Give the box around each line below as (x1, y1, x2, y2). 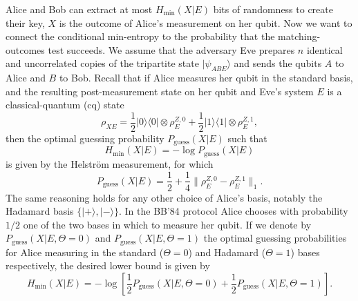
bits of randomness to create (213, 2, 333, 16)
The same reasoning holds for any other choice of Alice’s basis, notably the (6, 190, 323, 204)
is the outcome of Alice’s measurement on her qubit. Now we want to (59, 15, 352, 30)
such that (227, 131, 267, 146)
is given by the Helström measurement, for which (6, 156, 214, 171)
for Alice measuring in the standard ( (6, 244, 164, 259)
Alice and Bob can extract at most (6, 2, 153, 16)
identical (306, 42, 343, 57)
